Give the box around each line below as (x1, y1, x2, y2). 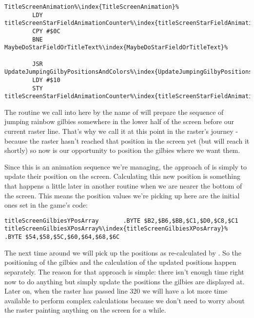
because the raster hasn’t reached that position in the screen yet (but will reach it (4, 135, 250, 146)
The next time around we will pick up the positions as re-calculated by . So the (4, 247, 242, 257)
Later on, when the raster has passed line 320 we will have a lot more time (4, 286, 228, 296)
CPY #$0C (32, 27, 60, 35)
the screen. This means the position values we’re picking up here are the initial (4, 190, 240, 200)
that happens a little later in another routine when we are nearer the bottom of (4, 181, 242, 191)
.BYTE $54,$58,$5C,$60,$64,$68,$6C (4, 233, 120, 241)
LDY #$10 (32, 76, 60, 84)
